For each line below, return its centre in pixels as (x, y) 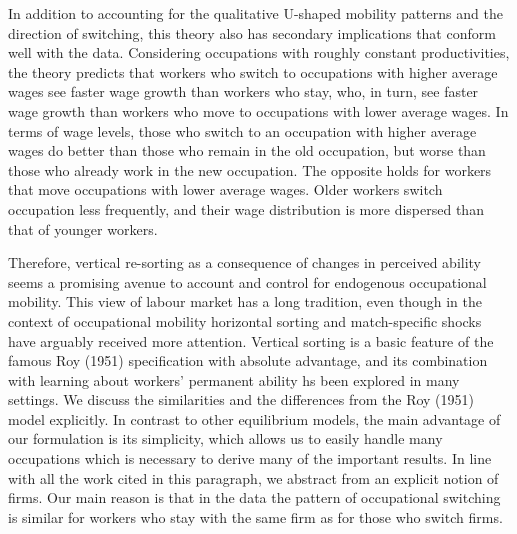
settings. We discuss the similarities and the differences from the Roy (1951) (241, 399)
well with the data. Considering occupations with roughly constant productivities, (259, 52)
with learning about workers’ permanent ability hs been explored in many (234, 379)
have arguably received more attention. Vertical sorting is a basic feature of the (251, 340)
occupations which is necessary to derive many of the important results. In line (250, 458)
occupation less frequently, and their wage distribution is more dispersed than (246, 208)
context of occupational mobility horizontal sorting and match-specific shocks (245, 320)
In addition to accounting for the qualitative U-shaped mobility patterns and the (255, 13)
